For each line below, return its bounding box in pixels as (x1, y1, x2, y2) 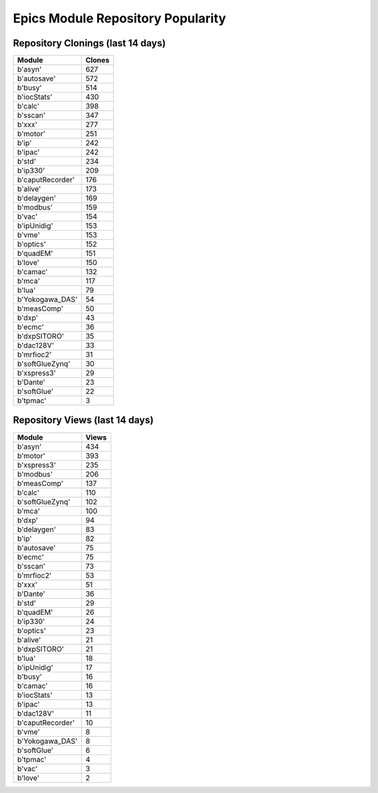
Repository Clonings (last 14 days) (13, 37, 166, 49)
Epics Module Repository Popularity (13, 11, 227, 26)
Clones (85, 55, 110, 65)
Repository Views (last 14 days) (13, 414, 154, 426)
